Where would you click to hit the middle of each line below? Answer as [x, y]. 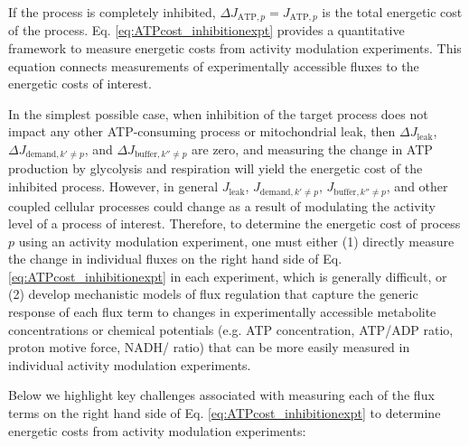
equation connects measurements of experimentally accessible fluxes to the [214, 65]
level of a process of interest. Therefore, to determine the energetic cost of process [234, 223]
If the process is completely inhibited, [112, 12]
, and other [417, 186]
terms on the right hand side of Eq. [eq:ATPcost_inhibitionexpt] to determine [225, 413]
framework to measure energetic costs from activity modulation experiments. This [235, 48]
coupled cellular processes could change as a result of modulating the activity [222, 205]
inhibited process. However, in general [113, 186]
